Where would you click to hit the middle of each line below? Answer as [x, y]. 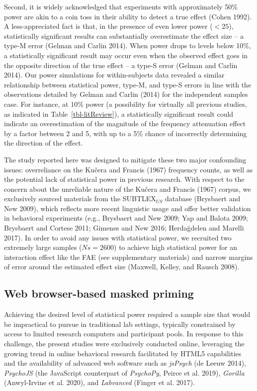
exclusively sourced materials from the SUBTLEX [80, 198]
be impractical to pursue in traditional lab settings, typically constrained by [120, 324]
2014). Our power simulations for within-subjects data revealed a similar [114, 75]
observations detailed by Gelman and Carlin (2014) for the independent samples [126, 94]
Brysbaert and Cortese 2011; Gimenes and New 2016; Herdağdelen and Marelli [124, 228]
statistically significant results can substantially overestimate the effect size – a [124, 36]
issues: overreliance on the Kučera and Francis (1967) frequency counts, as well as [128, 169]
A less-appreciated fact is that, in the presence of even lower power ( [108, 26]
